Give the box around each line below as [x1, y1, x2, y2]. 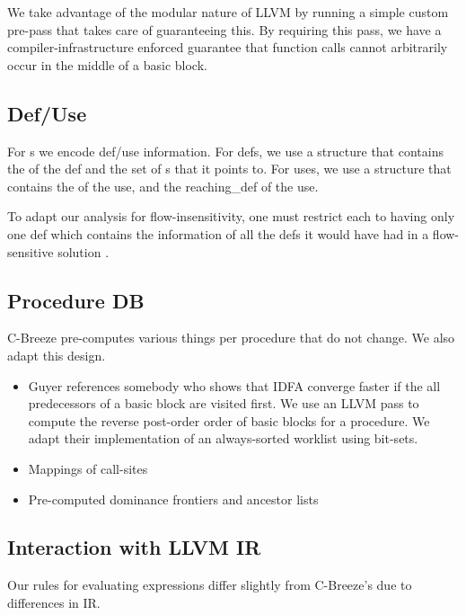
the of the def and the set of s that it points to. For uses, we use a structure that [7, 159, 452, 178]
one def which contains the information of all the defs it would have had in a [7, 224, 429, 243]
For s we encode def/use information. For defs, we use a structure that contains [7, 141, 444, 160]
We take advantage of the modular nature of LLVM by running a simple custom [7, 3, 449, 21]
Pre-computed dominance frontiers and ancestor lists [28, 489, 319, 508]
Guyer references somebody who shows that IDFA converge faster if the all [28, 376, 441, 395]
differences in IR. [7, 593, 101, 611]
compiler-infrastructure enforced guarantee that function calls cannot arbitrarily [7, 38, 448, 57]
